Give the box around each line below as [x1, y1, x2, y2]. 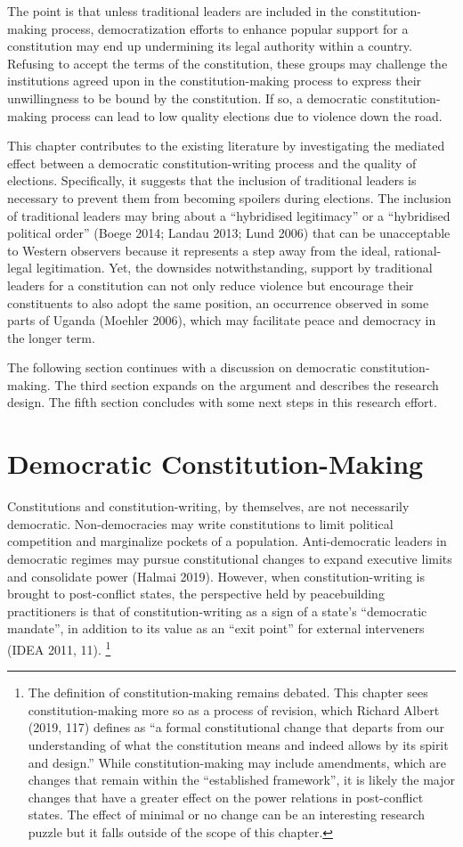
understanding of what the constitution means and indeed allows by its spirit [28, 735, 449, 753]
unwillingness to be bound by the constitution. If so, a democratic [7, 88, 368, 107]
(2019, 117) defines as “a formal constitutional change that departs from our [28, 718, 444, 737]
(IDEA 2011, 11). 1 [7, 637, 111, 658]
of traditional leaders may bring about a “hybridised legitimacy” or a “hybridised [7, 206, 451, 224]
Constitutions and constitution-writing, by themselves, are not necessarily [7, 497, 410, 516]
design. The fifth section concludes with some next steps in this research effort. [7, 393, 437, 411]
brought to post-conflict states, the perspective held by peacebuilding [7, 584, 385, 603]
